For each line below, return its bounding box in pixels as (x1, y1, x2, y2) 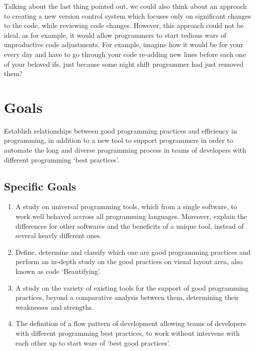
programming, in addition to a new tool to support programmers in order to (4, 135, 233, 145)
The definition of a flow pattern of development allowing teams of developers (15, 318, 246, 328)
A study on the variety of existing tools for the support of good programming (15, 282, 249, 293)
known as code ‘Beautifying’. (15, 266, 101, 276)
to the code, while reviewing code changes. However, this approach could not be (4, 20, 244, 30)
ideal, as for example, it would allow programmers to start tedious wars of (4, 29, 227, 40)
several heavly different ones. (15, 230, 102, 241)
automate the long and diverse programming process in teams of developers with (4, 145, 247, 155)
